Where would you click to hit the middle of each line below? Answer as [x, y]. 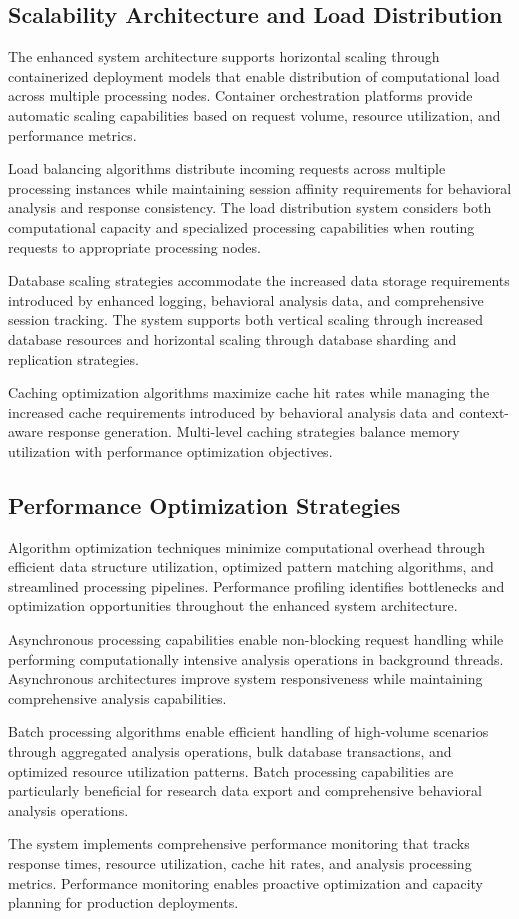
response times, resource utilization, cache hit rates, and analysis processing [240, 863]
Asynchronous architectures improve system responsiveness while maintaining [245, 678]
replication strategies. [73, 358]
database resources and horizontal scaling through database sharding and [232, 338]
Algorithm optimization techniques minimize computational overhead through [247, 546]
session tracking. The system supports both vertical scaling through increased [245, 319]
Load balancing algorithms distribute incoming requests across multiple [227, 168]
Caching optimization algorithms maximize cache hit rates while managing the [249, 392]
